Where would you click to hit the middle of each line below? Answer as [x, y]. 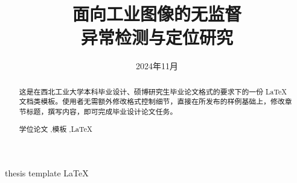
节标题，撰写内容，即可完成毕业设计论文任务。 [98, 112]
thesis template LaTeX [47, 173]
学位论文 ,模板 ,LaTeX [56, 129]
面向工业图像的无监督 [157, 14]
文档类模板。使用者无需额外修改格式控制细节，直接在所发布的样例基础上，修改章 [155, 101]
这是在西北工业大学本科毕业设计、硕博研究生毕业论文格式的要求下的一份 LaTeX [153, 91]
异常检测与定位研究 [157, 37]
